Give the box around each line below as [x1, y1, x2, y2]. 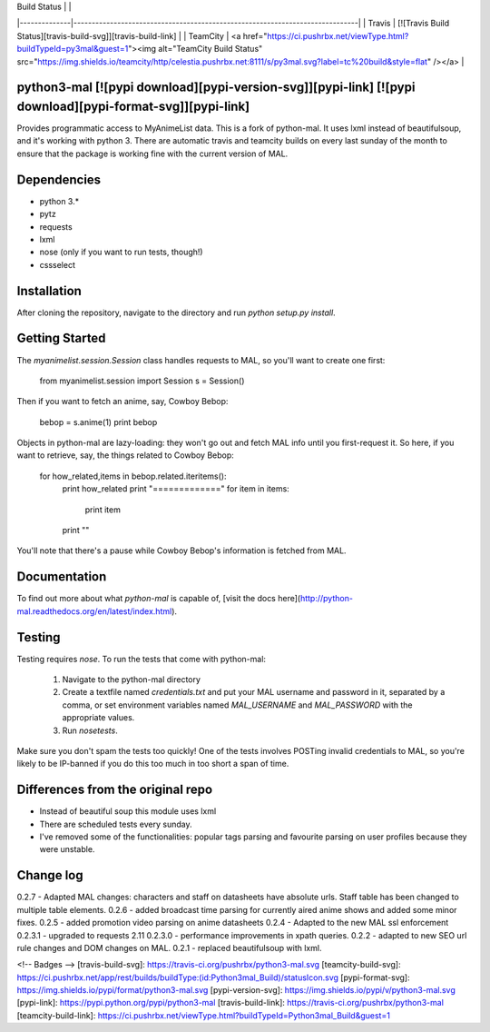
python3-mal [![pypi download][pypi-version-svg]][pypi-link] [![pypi [16, 80, 416, 95]
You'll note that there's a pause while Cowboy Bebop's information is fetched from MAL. [16, 545, 347, 556]
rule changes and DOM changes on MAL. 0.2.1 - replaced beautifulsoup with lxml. [16, 942, 322, 953]
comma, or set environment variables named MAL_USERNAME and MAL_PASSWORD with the [62, 700, 413, 710]
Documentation [16, 569, 107, 585]
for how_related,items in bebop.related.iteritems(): [39, 471, 227, 481]
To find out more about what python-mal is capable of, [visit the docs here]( [16, 593, 301, 604]
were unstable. [39, 844, 95, 855]
